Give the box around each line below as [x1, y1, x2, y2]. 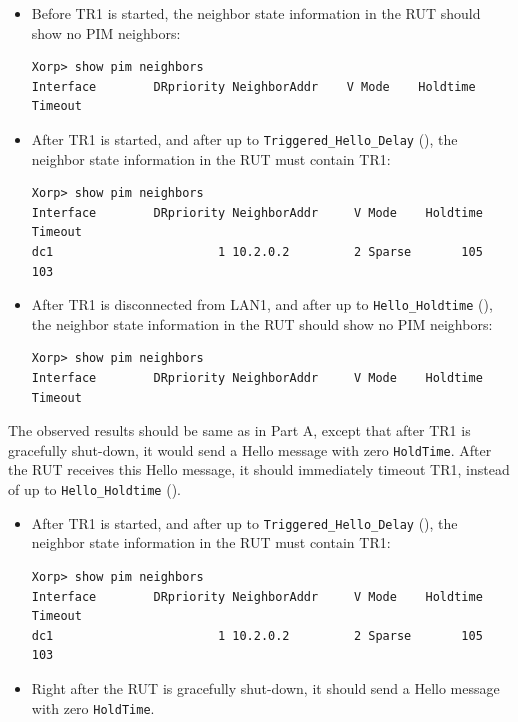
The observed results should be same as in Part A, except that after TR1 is [8, 420, 471, 441]
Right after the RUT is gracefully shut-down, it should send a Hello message [31, 677, 500, 698]
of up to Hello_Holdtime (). [8, 479, 181, 500]
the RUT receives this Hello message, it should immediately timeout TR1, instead [8, 459, 510, 480]
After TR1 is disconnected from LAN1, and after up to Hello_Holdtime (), [31, 294, 493, 315]
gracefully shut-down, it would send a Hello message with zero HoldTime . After [8, 439, 492, 460]
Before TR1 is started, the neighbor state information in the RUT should [31, 3, 481, 23]
